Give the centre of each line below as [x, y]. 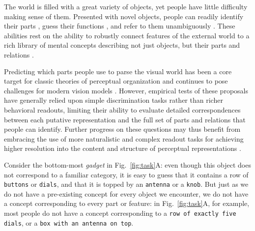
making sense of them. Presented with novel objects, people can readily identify [124, 16]
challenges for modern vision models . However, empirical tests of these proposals [126, 90]
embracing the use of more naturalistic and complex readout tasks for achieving [124, 138]
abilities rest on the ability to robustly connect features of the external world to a [127, 35]
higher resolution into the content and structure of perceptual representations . [123, 148]
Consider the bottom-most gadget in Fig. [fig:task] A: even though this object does [127, 164]
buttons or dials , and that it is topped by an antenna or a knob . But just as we [126, 184]
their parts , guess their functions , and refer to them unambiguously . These [120, 26]
